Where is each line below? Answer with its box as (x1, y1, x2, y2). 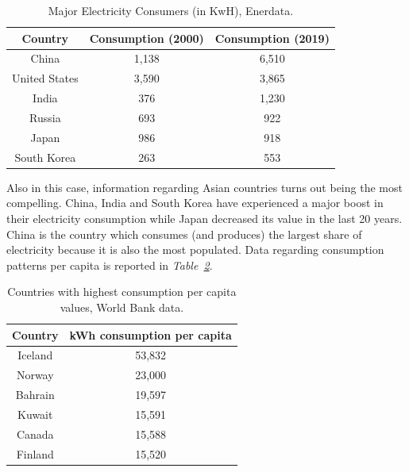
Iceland (17, 347, 53, 363)
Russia (29, 109, 61, 125)
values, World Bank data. (60, 298, 184, 315)
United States (12, 70, 79, 86)
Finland (16, 445, 54, 462)
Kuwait (17, 405, 53, 422)
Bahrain (15, 386, 55, 403)
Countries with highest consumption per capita (7, 283, 237, 300)
